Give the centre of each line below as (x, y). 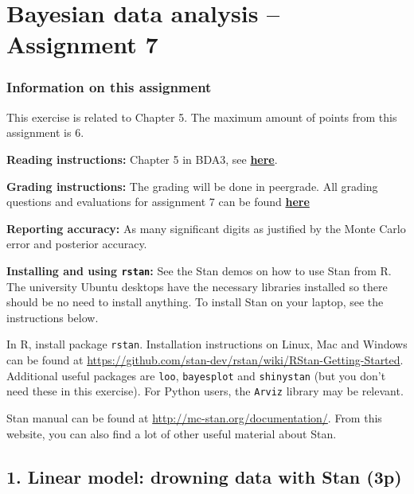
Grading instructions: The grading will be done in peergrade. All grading (192, 186)
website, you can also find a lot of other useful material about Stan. (172, 433)
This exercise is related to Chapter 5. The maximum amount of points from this (202, 117)
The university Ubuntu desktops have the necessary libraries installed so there (197, 286)
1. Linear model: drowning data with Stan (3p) (204, 476)
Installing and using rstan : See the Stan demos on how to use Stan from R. (199, 270)
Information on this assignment (109, 87)
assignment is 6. (45, 132)
